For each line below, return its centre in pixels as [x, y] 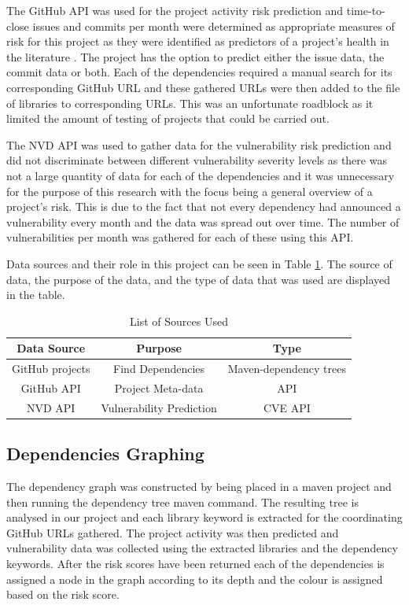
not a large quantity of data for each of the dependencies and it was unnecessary [201, 175]
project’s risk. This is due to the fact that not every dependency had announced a [204, 207]
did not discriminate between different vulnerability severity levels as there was [197, 160]
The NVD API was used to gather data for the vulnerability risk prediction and [199, 144]
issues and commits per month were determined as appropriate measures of [214, 26]
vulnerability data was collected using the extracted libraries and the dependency [202, 548]
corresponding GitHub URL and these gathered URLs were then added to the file [203, 87]
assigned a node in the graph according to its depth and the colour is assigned [195, 579]
